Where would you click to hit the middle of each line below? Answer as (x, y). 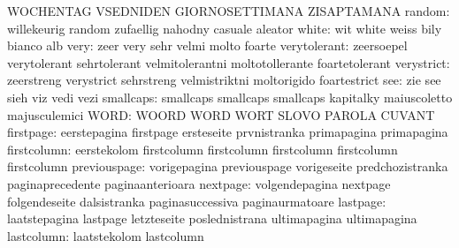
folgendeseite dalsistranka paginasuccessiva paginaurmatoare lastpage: (197, 201)
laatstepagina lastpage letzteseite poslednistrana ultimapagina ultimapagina (212, 218)
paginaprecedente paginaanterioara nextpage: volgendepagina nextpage (199, 183)
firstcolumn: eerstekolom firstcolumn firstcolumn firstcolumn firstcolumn (203, 149)
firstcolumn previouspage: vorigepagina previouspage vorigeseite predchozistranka (228, 166)
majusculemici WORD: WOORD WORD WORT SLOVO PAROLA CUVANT (221, 114)
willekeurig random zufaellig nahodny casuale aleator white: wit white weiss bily (225, 28)
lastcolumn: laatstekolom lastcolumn (106, 235)
